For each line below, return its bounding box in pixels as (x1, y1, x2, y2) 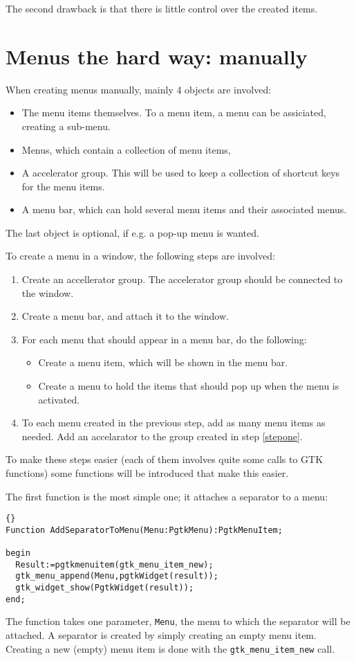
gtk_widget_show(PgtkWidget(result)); (15, 583, 194, 593)
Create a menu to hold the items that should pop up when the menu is (38, 379, 339, 393)
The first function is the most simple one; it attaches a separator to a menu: (6, 489, 328, 503)
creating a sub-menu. (21, 118, 111, 133)
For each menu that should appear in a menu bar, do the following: (21, 332, 307, 346)
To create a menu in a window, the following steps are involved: (6, 248, 275, 263)
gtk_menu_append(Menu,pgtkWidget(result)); (15, 571, 218, 581)
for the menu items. (21, 179, 105, 193)
